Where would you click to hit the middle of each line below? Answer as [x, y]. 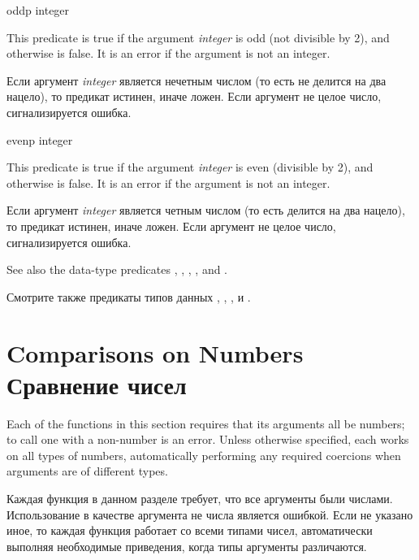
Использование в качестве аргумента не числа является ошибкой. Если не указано [210, 514]
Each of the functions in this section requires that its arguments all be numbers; [206, 423]
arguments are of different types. [87, 471]
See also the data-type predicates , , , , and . [117, 269]
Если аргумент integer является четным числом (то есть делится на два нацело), [206, 210]
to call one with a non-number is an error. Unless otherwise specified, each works [208, 439]
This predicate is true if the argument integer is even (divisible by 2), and [190, 167]
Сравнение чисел [97, 384]
